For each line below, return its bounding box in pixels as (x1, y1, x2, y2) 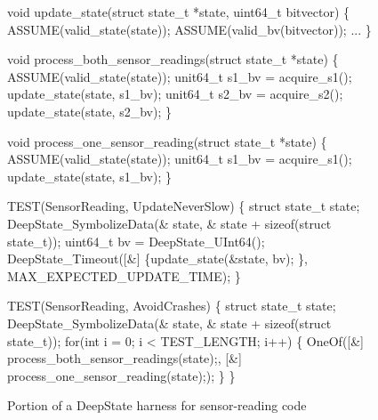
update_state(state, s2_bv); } (7, 101, 172, 120)
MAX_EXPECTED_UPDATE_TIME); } (7, 266, 241, 285)
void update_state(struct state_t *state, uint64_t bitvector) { (7, 3, 350, 20)
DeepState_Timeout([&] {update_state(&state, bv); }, (7, 249, 308, 268)
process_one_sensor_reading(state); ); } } (7, 366, 236, 384)
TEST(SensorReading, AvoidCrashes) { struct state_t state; (7, 296, 336, 315)
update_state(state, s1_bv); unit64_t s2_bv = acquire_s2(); (7, 85, 343, 103)
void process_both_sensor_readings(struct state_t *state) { (7, 50, 339, 69)
